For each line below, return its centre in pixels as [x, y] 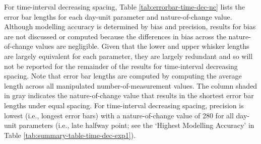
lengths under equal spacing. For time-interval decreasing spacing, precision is [124, 105]
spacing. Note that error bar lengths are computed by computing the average [123, 76]
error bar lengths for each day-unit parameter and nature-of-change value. [118, 16]
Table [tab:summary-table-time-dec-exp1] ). [70, 135]
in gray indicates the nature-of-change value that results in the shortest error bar [129, 95]
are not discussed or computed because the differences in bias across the [115, 36]
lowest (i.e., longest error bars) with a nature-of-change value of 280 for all [119, 115]
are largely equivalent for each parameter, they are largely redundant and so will [128, 56]
